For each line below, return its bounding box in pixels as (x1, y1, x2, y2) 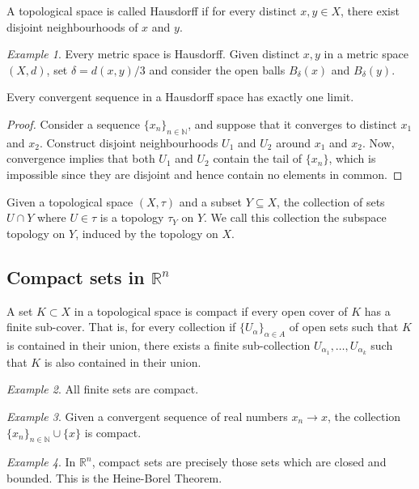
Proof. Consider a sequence (6, 115, 141, 132)
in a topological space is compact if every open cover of (74, 302, 348, 319)
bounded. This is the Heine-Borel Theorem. (6, 469, 222, 486)
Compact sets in (6, 264, 145, 289)
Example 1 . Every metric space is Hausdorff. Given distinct (6, 45, 300, 62)
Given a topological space (6, 193, 133, 210)
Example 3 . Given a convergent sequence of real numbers (6, 407, 288, 424)
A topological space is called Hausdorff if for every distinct (6, 2, 297, 19)
